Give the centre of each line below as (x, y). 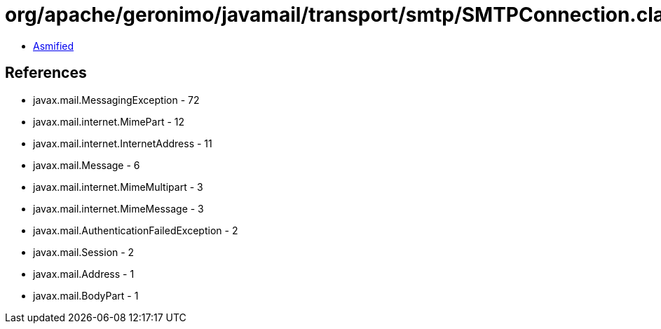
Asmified (54, 46)
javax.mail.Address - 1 (84, 274)
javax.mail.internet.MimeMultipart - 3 (118, 187)
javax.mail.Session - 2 (84, 252)
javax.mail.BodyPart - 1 (86, 295)
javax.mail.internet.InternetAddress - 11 (123, 143)
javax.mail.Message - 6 (87, 165)
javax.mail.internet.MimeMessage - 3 (118, 208)
